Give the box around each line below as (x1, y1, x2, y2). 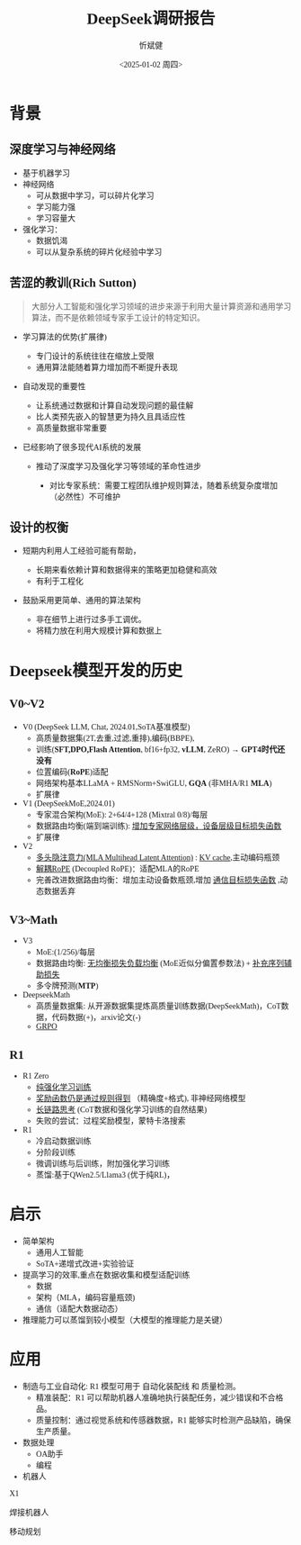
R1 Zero (22, 1071, 49, 1080)
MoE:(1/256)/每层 (35, 947, 96, 957)
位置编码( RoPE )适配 (35, 767, 109, 777)
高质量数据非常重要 (35, 423, 108, 433)
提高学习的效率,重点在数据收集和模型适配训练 (22, 1270, 190, 1279)
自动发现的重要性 (22, 382, 86, 392)
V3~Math (9, 912, 58, 927)
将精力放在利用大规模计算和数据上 (35, 627, 163, 636)
